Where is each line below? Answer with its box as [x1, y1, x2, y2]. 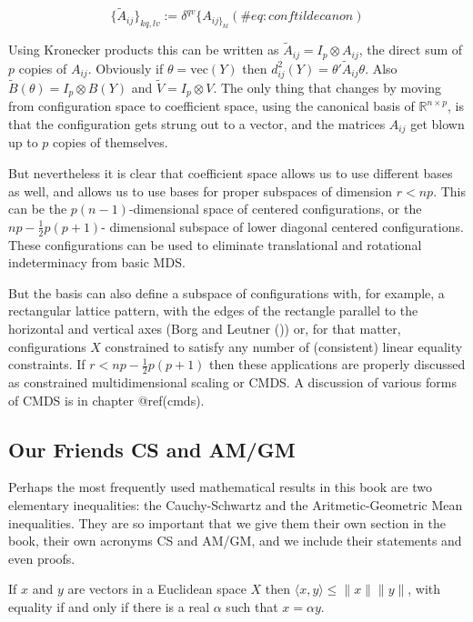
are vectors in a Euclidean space [67, 579, 247, 598]
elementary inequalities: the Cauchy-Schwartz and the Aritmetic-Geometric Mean [8, 495, 463, 514]
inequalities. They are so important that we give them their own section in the [8, 513, 446, 532]
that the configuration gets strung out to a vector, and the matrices [8, 114, 386, 133]
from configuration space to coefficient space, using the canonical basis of [8, 96, 415, 115]
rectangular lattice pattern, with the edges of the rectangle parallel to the [8, 301, 418, 320]
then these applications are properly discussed [209, 355, 466, 374]
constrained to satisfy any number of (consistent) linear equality [105, 336, 463, 356]
